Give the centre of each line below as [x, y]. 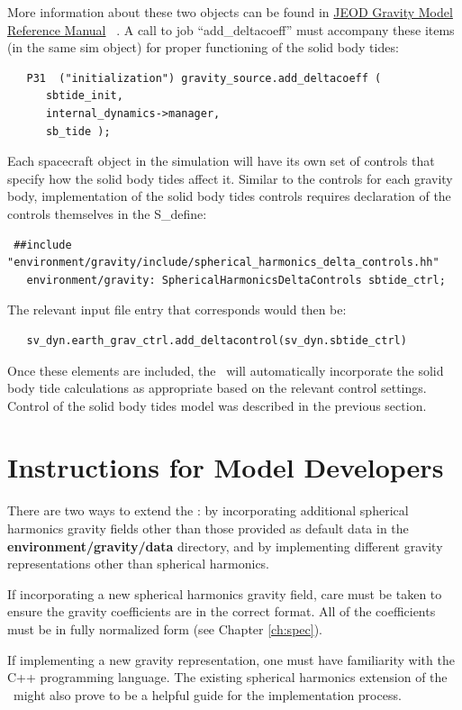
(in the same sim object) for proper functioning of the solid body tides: [203, 47]
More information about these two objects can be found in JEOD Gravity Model [230, 12]
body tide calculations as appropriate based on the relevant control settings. [217, 388]
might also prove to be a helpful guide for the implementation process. [207, 694]
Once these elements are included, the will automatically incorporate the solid [226, 370]
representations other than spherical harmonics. [139, 564]
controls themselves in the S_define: [107, 213]
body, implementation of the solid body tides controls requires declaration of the [229, 196]
